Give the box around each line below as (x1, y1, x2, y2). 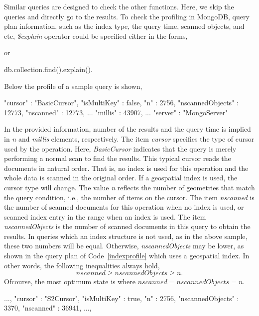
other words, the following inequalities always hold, (4, 260, 160, 270)
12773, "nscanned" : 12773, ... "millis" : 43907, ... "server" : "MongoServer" (4, 107, 228, 117)
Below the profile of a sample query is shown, (4, 80, 142, 91)
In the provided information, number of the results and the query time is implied (4, 124, 251, 134)
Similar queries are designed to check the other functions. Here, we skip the (4, 1, 234, 11)
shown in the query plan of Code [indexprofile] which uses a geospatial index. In (4, 250, 250, 261)
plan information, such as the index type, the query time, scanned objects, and (4, 21, 245, 31)
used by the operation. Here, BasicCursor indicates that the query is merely (4, 143, 237, 154)
